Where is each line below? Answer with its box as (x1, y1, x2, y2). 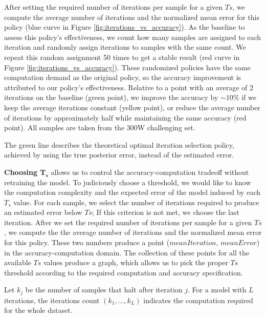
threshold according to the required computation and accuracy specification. (4, 267, 243, 278)
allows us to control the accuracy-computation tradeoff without (51, 166, 249, 177)
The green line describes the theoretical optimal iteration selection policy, (4, 139, 234, 150)
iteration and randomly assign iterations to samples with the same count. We (4, 42, 246, 52)
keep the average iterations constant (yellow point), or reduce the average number (4, 102, 260, 112)
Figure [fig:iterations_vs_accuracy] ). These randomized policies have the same (4, 62, 251, 72)
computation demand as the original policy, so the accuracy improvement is (4, 72, 241, 83)
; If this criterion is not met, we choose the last (92, 207, 239, 217)
